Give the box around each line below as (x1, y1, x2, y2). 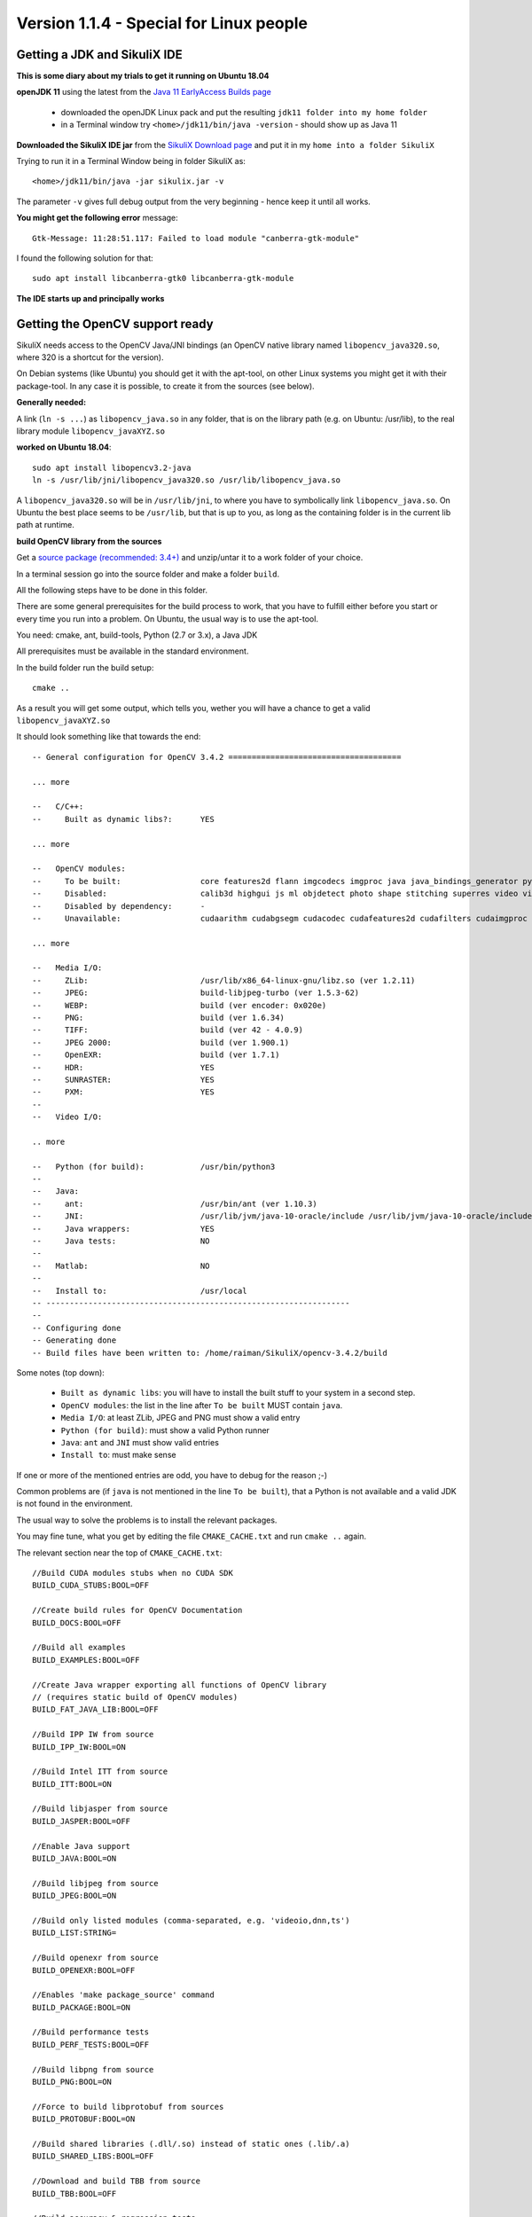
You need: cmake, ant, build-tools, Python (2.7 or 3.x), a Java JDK (16, 630, 258, 640)
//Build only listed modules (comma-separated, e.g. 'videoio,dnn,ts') (32, 1915, 350, 1925)
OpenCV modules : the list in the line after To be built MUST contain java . (60, 1399, 343, 1410)
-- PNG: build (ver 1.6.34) (32, 1013, 286, 1023)
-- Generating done (32, 1336, 117, 1345)
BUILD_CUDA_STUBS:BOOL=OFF (32, 1580, 150, 1591)
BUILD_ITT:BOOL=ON (32, 1779, 113, 1789)
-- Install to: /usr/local (32, 1286, 247, 1296)
